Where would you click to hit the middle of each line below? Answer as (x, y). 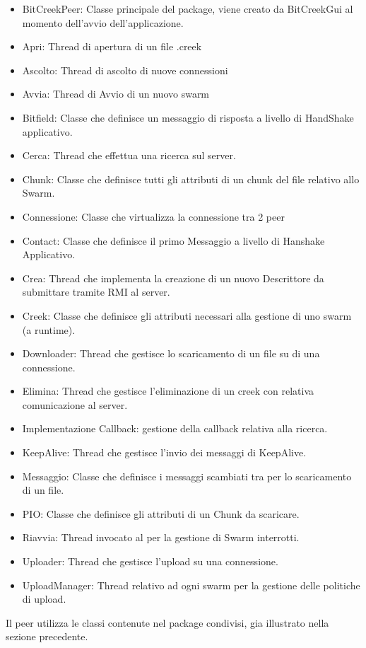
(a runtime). (49, 329)
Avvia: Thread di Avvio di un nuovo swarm (116, 94)
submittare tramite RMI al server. (96, 292)
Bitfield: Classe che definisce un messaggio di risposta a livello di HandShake (188, 117)
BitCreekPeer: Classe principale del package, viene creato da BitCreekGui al (188, 8)
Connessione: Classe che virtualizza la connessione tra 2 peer (153, 216)
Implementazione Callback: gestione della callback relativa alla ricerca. (175, 428)
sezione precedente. (47, 636)
